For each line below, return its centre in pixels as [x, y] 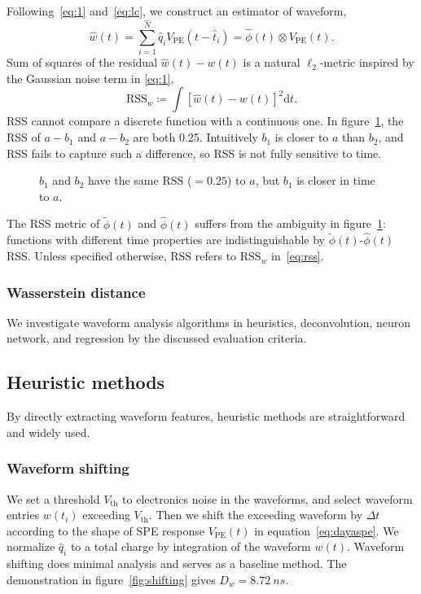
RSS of [24, 137]
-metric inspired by [367, 62]
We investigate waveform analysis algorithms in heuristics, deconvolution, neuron [209, 322]
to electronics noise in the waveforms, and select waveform [268, 498]
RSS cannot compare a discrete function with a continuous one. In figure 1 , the [205, 121]
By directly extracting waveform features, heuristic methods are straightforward [206, 416]
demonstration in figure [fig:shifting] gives [111, 579]
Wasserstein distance [76, 292]
